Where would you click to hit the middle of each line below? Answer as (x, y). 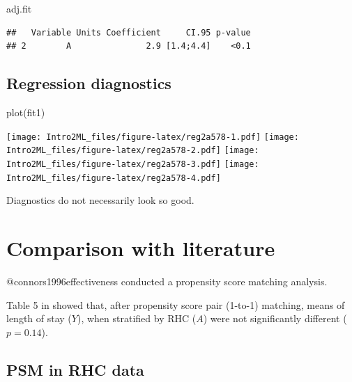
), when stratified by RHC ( (137, 318)
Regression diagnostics (89, 83)
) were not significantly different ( (275, 318)
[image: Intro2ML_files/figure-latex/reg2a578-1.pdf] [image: (153, 137)
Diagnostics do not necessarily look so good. (100, 200)
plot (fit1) (26, 112)
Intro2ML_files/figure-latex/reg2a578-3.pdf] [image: (133, 164)
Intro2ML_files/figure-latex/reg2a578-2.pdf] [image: (133, 151)
